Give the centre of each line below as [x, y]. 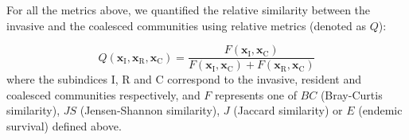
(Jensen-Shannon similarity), [150, 110]
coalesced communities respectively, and [103, 94]
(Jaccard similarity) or [288, 110]
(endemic [380, 110]
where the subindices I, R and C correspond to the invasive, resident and [184, 79]
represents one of [256, 94]
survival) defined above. [64, 126]
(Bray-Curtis [351, 94]
